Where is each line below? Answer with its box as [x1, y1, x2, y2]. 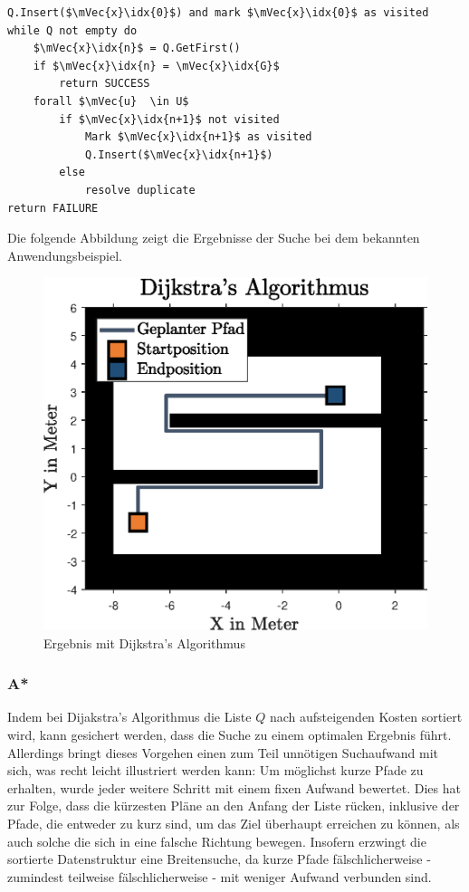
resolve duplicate [84, 183, 196, 197]
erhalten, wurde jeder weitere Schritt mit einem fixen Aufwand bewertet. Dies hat [7, 778, 461, 797]
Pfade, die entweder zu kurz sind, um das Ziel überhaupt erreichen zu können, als [7, 814, 460, 832]
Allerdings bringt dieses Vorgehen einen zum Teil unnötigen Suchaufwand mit [7, 743, 438, 762]
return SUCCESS [59, 77, 150, 91]
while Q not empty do [7, 24, 138, 37]
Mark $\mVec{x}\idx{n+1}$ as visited [84, 130, 312, 144]
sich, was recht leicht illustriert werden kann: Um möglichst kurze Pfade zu [7, 761, 424, 780]
